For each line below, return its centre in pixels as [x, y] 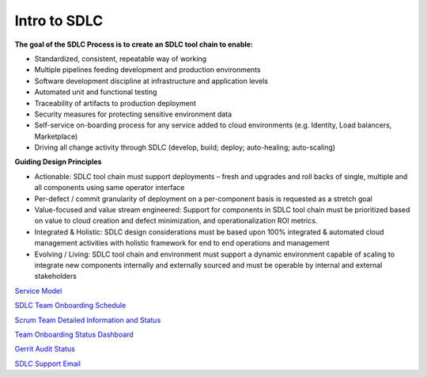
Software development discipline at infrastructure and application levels [151, 81]
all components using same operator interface [110, 188]
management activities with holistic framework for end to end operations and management [182, 243]
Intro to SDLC [59, 21]
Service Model [38, 291]
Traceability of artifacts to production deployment [115, 103]
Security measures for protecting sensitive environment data [133, 114]
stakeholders [55, 276]
